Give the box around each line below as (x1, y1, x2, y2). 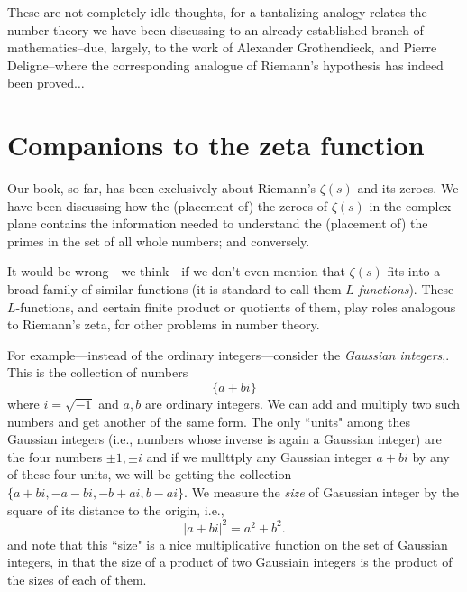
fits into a (387, 262, 441, 281)
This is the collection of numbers (7, 363, 188, 382)
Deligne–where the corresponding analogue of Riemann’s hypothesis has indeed (7, 55, 444, 74)
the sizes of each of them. (7, 569, 147, 588)
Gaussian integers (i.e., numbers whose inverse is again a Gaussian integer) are (7, 430, 442, 449)
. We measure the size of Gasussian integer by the (184, 483, 460, 501)
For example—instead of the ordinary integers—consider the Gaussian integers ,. (7, 345, 450, 364)
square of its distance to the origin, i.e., (7, 500, 224, 519)
